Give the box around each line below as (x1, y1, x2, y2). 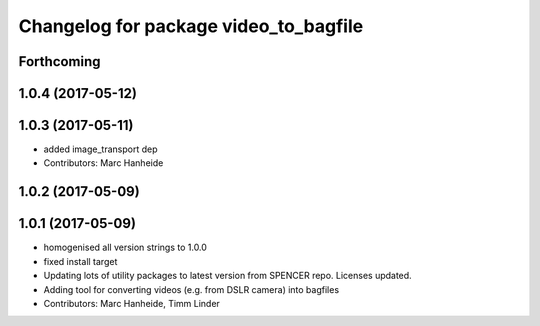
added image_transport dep (43, 143, 158, 155)
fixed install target (43, 255, 118, 267)
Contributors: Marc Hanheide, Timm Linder (43, 297, 220, 309)
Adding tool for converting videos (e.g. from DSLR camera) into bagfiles (43, 283, 340, 295)
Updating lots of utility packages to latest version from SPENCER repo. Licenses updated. (43, 270, 412, 282)
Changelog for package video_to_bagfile (18, 15, 364, 37)
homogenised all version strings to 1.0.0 (43, 241, 207, 254)
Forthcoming (18, 53, 101, 70)
